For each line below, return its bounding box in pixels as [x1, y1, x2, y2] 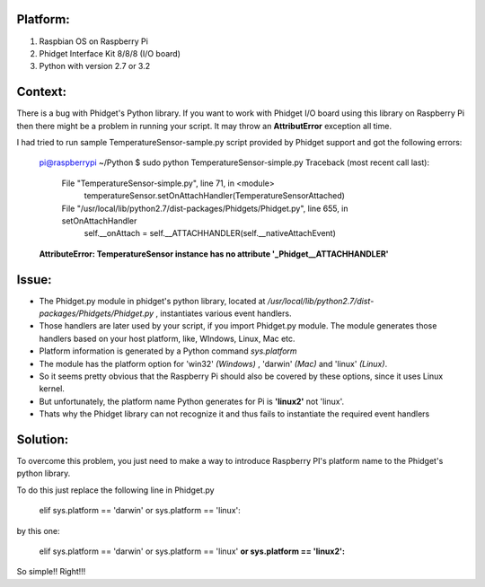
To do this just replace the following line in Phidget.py [16, 485, 215, 495]
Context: [16, 84, 67, 100]
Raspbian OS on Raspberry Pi [39, 36, 148, 47]
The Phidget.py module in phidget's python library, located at [39, 295, 266, 306]
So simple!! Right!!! [16, 566, 86, 577]
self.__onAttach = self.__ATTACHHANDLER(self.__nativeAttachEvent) [84, 228, 337, 239]
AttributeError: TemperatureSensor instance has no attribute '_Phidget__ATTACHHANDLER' [39, 248, 390, 259]
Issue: [16, 272, 53, 287]
